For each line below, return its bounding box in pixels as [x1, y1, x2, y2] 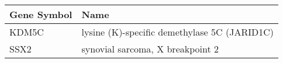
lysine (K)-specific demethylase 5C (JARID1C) [81, 25, 274, 38]
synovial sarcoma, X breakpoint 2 [81, 42, 219, 55]
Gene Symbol [9, 8, 73, 21]
